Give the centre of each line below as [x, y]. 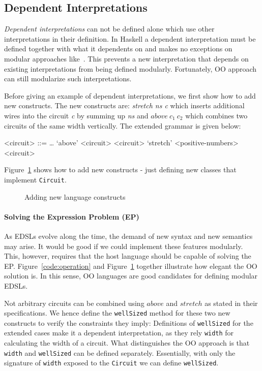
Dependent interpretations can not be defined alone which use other [109, 29]
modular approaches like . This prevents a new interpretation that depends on [126, 58]
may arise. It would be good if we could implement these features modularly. [124, 246]
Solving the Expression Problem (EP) [72, 216]
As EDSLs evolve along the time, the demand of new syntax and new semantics [128, 236]
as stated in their [231, 303]
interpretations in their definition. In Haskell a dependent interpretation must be [130, 38]
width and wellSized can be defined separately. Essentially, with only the [120, 352]
